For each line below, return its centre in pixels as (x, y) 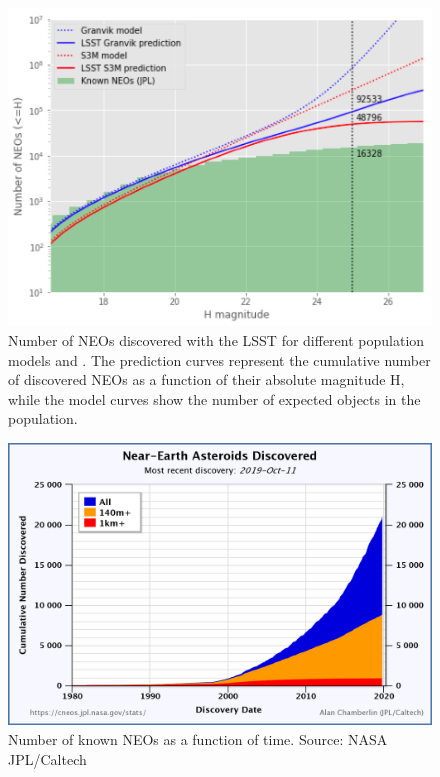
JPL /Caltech (47, 758)
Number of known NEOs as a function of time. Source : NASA (198, 739)
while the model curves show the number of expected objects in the (214, 398)
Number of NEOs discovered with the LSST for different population (216, 340)
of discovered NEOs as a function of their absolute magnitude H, (206, 379)
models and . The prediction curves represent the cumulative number (219, 359)
